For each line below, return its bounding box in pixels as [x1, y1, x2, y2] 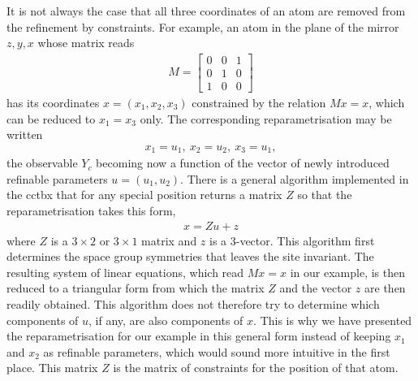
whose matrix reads [37, 34, 135, 51]
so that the [297, 186, 352, 203]
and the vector [279, 279, 352, 297]
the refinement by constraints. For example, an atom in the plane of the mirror [6, 18, 399, 35]
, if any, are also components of [88, 311, 243, 328]
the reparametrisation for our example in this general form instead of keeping [6, 327, 391, 344]
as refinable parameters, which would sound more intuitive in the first [43, 343, 390, 360]
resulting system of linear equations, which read [6, 263, 244, 280]
